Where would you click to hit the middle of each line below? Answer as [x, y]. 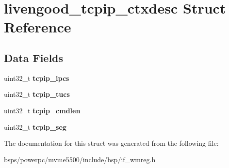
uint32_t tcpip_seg [35, 127]
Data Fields [34, 57]
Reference [38, 27]
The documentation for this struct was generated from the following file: [111, 143]
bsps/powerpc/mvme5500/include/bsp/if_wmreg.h [80, 159]
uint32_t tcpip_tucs [37, 94]
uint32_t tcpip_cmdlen [42, 110]
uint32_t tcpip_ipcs [37, 78]
